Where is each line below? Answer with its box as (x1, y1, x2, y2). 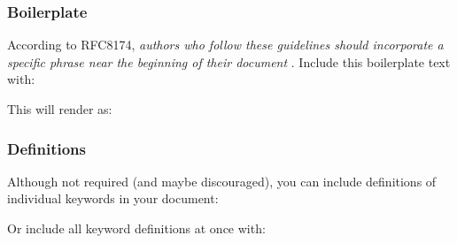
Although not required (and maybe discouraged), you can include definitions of (7, 171, 437, 190)
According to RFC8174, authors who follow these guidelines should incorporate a (7, 35, 444, 54)
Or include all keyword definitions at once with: (7, 219, 266, 237)
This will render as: (7, 100, 112, 118)
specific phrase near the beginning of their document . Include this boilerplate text (7, 52, 451, 71)
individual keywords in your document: (7, 189, 219, 208)
